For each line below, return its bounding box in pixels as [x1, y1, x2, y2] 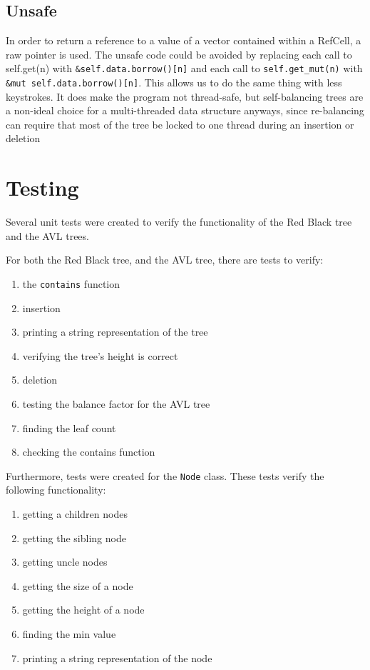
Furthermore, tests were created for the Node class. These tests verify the [6, 468, 324, 483]
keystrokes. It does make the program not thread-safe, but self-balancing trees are [6, 89, 364, 104]
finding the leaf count [22, 420, 116, 435]
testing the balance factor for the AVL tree [22, 396, 210, 411]
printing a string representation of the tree [22, 324, 208, 339]
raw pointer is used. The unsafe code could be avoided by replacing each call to [6, 46, 352, 61]
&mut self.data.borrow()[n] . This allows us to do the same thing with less [6, 75, 342, 90]
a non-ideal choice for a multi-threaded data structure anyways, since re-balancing [6, 103, 364, 118]
